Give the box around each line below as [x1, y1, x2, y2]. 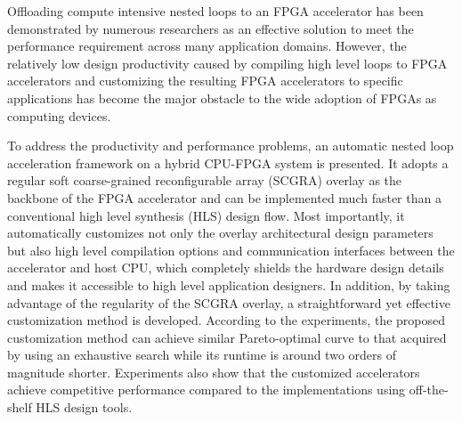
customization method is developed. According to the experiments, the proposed [7, 311, 445, 329]
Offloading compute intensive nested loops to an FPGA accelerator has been [7, 2, 424, 20]
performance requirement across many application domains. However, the [7, 37, 407, 55]
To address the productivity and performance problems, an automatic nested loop [7, 136, 454, 155]
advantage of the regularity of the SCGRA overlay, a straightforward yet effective [7, 293, 450, 312]
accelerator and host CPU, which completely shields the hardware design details [7, 258, 444, 277]
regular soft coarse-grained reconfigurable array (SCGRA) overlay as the [7, 171, 402, 190]
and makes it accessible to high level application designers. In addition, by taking [7, 275, 450, 294]
